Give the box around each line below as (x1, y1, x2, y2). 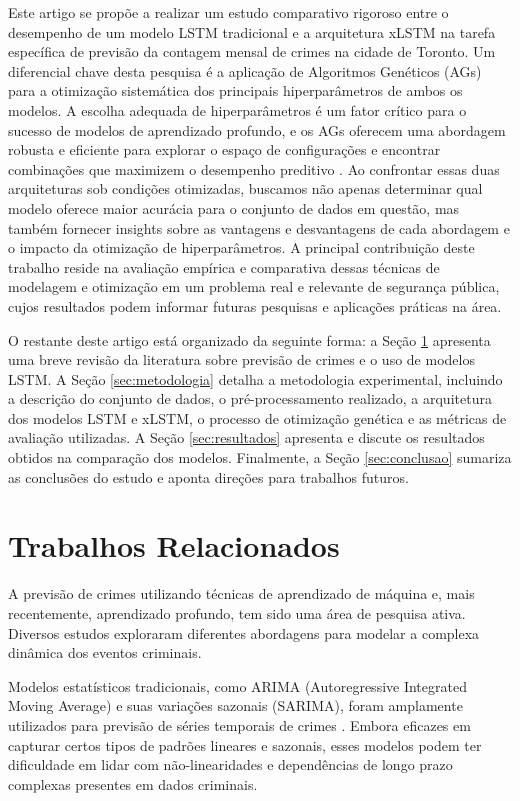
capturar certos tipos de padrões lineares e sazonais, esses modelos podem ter (8, 734, 482, 755)
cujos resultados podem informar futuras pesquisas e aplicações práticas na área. (8, 295, 502, 316)
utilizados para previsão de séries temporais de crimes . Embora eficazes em (8, 714, 471, 735)
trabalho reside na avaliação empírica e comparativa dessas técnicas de (8, 256, 440, 277)
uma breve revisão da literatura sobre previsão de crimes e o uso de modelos (8, 349, 475, 370)
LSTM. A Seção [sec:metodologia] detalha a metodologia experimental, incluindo (8, 368, 503, 389)
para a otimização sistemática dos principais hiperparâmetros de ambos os (8, 80, 463, 101)
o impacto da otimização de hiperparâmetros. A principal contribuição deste (8, 237, 475, 258)
